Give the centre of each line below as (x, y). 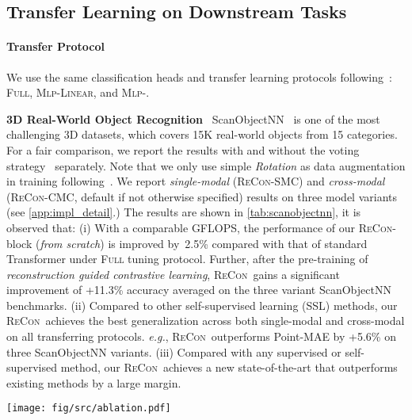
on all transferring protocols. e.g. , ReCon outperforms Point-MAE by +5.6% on (201, 336)
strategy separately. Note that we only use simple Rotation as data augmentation (206, 165)
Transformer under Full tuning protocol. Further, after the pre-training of (187, 259)
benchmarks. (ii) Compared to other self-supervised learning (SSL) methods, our (202, 305)
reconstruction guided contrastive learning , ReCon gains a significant (173, 274)
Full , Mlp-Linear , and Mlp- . (78, 92)
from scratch (70, 243)
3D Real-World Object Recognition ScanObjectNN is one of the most (193, 118)
